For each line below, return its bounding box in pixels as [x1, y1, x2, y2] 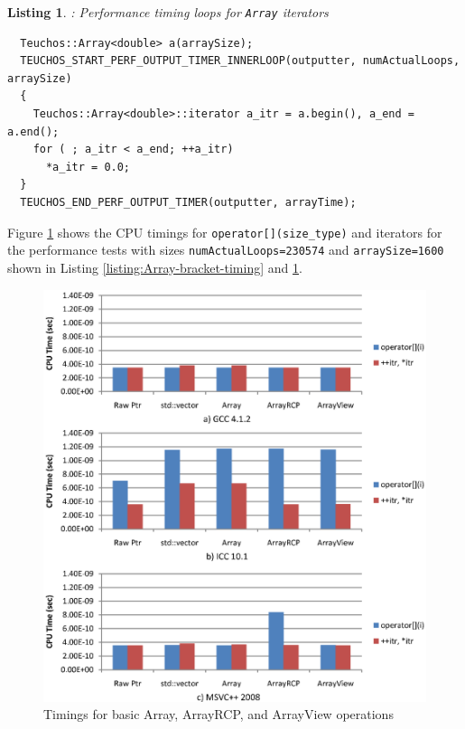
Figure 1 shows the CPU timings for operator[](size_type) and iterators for [7, 222, 442, 241]
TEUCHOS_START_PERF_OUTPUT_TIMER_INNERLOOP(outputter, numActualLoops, [20, 54, 460, 68]
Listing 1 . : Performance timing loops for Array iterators [7, 3, 329, 21]
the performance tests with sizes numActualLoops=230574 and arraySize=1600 [7, 240, 444, 259]
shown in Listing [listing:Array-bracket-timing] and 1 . [7, 257, 302, 276]
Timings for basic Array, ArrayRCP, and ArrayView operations [43, 705, 394, 724]
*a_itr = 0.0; [45, 160, 131, 173]
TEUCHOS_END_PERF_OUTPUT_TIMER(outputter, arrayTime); [20, 196, 357, 209]
